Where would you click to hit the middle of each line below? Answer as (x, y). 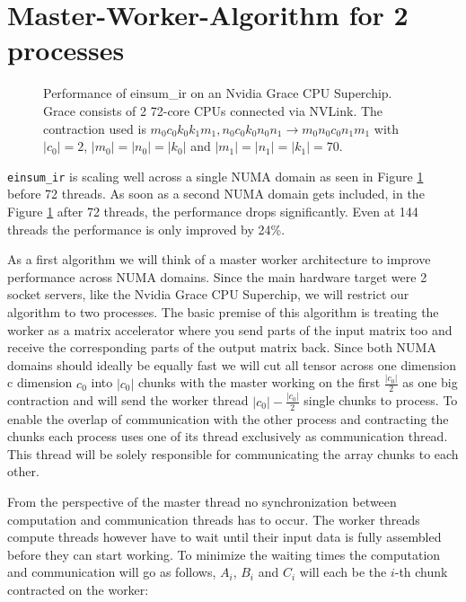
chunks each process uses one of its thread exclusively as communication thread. (228, 436)
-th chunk (421, 572)
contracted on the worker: (78, 589)
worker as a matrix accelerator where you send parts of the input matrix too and (230, 329)
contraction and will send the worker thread (128, 400)
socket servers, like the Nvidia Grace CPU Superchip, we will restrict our (208, 294)
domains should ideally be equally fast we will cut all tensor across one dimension (232, 364)
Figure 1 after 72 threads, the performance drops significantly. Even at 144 (213, 211)
